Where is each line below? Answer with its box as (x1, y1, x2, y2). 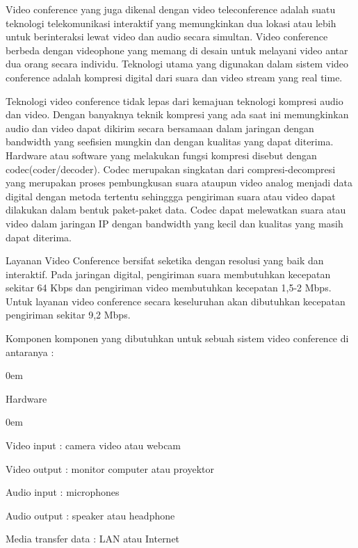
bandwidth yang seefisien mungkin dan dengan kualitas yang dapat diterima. (6, 134, 334, 149)
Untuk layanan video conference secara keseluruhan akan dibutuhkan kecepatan (6, 293, 345, 308)
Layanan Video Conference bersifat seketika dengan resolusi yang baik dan (6, 253, 324, 268)
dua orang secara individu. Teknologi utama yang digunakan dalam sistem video (6, 56, 349, 71)
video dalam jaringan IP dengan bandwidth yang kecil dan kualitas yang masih (6, 216, 343, 230)
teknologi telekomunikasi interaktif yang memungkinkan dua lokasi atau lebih (6, 15, 336, 30)
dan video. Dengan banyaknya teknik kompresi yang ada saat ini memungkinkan (6, 107, 349, 122)
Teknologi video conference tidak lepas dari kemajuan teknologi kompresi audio (6, 93, 343, 108)
